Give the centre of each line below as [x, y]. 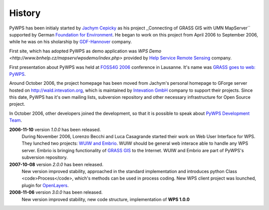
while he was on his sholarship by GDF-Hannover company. [70, 42]
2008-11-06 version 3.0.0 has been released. [56, 193]
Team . [16, 120]
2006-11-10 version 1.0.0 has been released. [55, 129]
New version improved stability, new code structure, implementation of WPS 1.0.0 [106, 199]
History [25, 13]
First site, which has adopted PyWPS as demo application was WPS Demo [85, 51]
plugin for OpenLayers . [45, 185]
